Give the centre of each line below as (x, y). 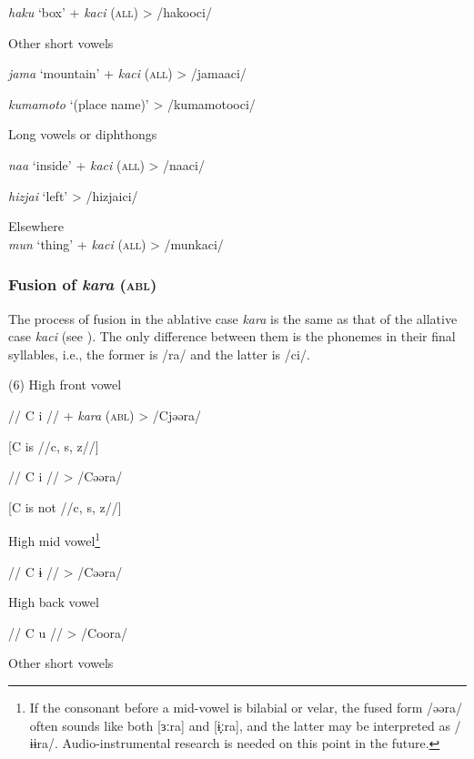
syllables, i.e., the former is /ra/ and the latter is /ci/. (159, 354)
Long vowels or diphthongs (83, 134)
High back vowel (54, 602)
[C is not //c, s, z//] (65, 506)
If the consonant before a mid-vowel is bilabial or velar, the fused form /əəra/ (246, 707)
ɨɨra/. (44, 743)
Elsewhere (36, 226)
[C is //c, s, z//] (54, 445)
